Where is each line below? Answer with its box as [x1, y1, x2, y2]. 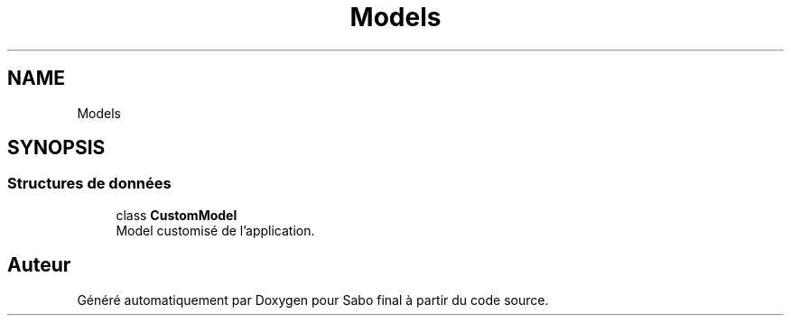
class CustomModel [116, 207, 237, 223]
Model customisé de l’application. [116, 222, 315, 238]
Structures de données [7, 174, 172, 193]
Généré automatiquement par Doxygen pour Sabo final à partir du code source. [77, 291, 549, 308]
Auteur [7, 254, 71, 277]
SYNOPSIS [7, 136, 106, 160]
